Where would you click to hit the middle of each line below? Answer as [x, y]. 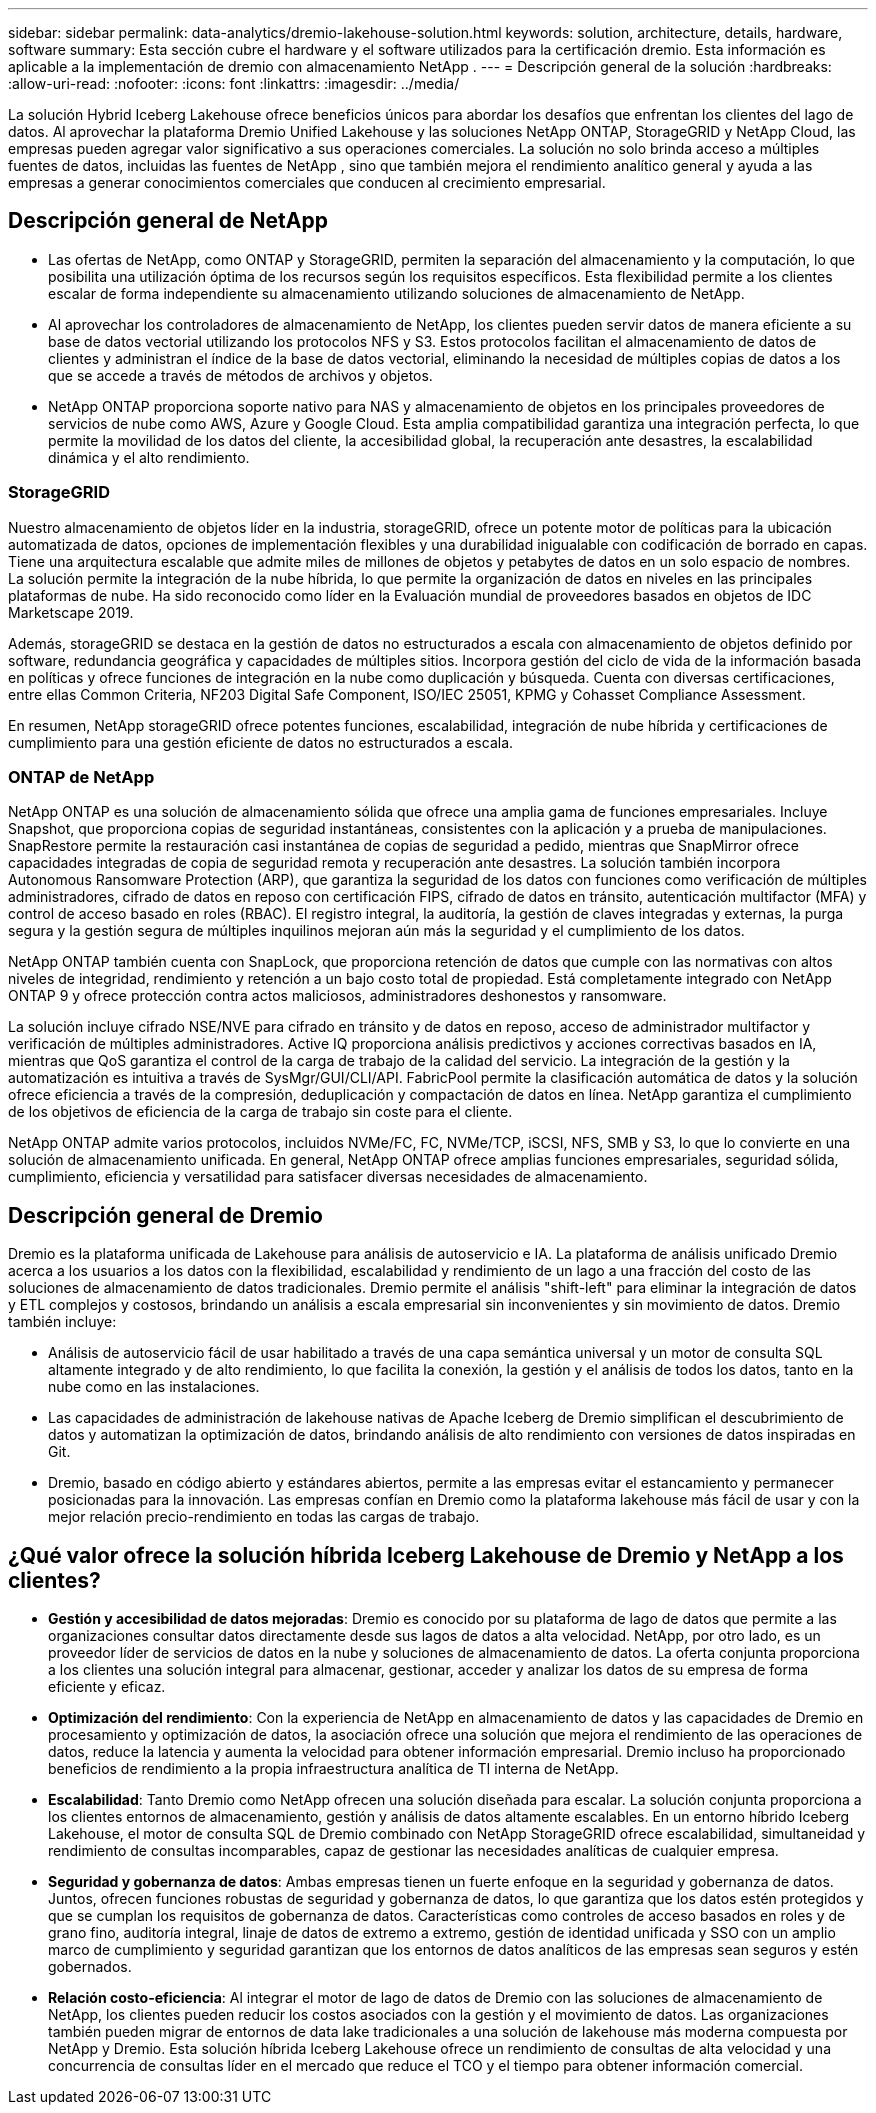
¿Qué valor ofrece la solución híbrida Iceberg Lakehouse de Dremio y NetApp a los [426, 1555]
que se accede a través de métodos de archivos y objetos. [240, 375]
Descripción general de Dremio [165, 1215]
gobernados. [90, 1967]
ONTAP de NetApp [81, 776]
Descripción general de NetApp [168, 221]
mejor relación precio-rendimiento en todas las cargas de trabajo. [264, 1517]
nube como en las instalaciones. [154, 1387]
